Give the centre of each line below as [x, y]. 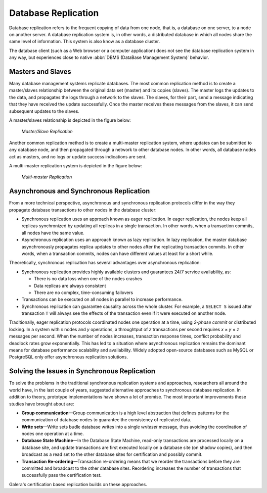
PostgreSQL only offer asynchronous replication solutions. [68, 357]
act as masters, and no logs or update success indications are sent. [78, 156]
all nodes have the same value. [53, 233]
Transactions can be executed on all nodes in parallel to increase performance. [102, 299]
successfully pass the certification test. [62, 475]
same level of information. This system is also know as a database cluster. [85, 42]
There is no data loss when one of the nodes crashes [88, 279]
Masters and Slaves [40, 72]
